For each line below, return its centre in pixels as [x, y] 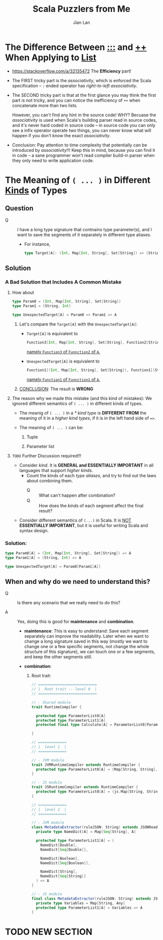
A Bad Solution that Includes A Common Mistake [63, 282]
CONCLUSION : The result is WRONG [56, 389]
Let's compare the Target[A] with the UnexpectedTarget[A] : [78, 324]
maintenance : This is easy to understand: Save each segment [86, 631]
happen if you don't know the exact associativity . [61, 135]
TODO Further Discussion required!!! [47, 455]
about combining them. [50, 481]
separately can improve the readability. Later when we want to [86, 636]
